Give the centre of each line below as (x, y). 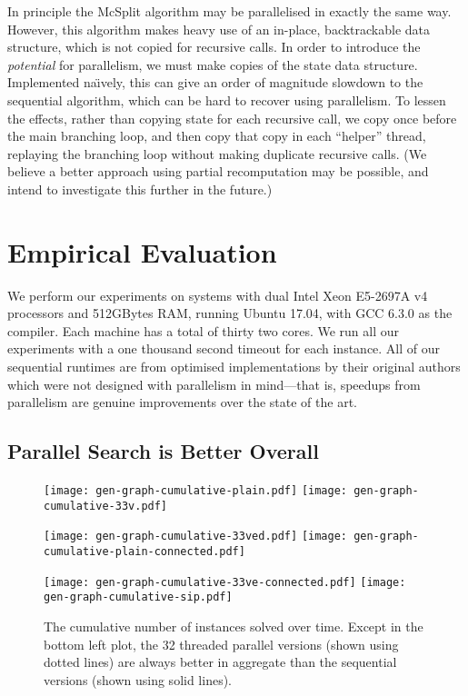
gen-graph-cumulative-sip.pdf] (138, 597)
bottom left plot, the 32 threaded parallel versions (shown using (221, 644)
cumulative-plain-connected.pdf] (144, 551)
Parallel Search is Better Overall (163, 451)
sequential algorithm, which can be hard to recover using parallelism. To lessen (227, 99)
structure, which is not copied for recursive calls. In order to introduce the (214, 47)
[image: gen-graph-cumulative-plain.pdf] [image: (195, 491)
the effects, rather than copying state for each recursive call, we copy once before (232, 118)
